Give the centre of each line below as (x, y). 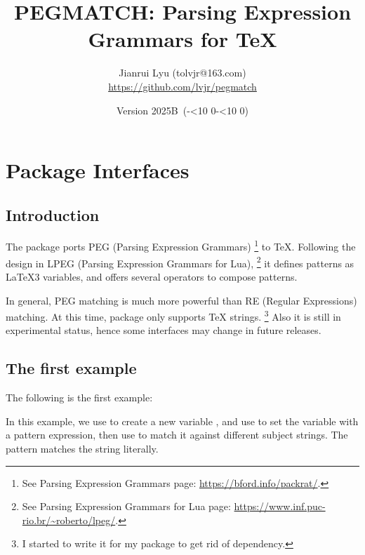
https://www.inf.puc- (280, 506)
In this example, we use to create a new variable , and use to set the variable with (182, 421)
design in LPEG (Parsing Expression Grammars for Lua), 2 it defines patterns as (180, 262)
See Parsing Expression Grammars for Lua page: (126, 506)
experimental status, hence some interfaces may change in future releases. (164, 330)
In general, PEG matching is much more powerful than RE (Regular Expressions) (181, 300)
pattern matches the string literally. (82, 448)
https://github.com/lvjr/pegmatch (182, 86)
